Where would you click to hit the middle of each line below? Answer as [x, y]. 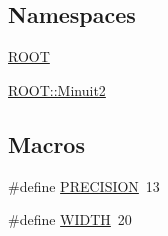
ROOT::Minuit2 [57, 89]
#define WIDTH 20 [70, 219]
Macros [46, 143]
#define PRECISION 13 [84, 185]
